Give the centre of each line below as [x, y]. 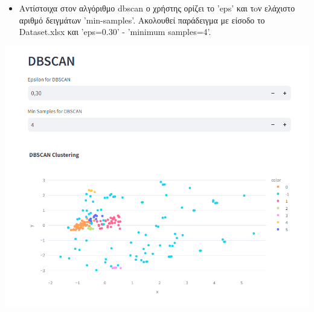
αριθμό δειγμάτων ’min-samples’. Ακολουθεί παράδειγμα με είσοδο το [142, 20]
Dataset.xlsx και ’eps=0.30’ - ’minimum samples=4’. [115, 32]
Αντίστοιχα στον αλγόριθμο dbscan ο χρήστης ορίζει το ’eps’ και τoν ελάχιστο [157, 8]
